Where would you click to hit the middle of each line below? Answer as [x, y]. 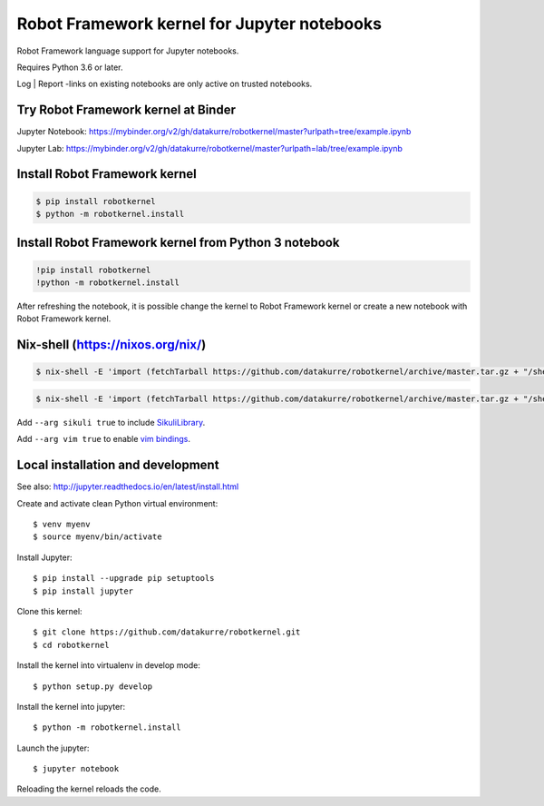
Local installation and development [118, 465]
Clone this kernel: [49, 611]
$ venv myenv [62, 525]
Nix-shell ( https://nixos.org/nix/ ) [112, 345]
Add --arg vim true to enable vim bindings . [103, 439]
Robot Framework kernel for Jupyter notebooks [199, 24]
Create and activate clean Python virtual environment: [117, 503]
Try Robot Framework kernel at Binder [126, 110]
